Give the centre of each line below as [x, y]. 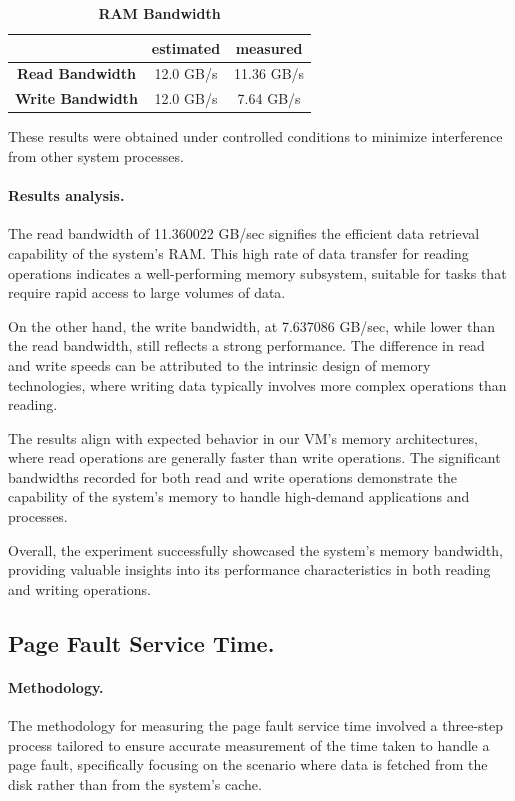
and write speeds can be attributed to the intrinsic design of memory [219, 364]
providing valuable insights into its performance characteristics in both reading [249, 569]
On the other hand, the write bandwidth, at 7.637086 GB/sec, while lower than [252, 325]
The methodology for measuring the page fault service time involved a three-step [256, 725]
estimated [186, 47]
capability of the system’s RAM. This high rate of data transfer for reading [238, 252]
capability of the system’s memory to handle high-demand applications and [239, 496]
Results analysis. [66, 195]
